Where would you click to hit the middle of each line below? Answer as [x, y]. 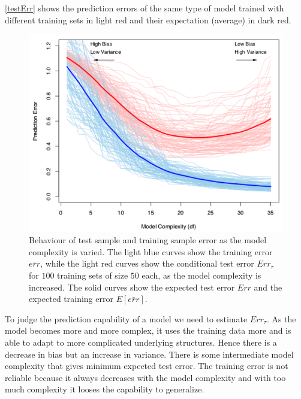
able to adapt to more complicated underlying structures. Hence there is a [141, 342]
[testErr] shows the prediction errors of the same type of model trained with [145, 8]
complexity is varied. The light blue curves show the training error [151, 251]
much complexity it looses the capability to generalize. [105, 389]
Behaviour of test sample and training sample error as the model [148, 240]
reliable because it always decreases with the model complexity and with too [145, 377]
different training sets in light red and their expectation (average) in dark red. [148, 19]
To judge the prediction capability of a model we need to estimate [126, 318]
